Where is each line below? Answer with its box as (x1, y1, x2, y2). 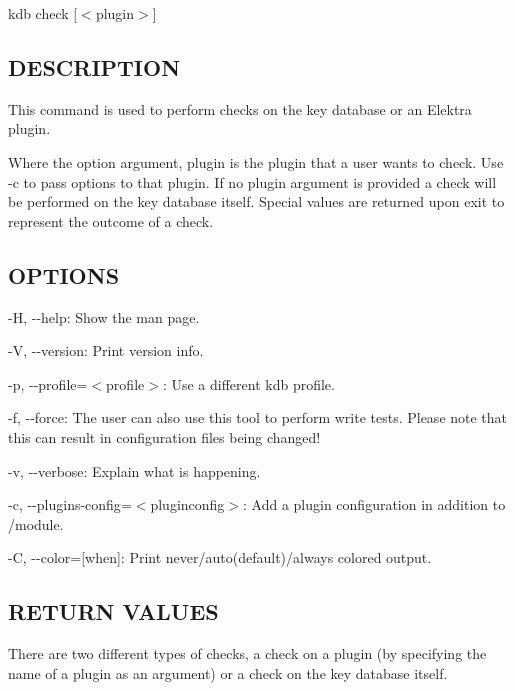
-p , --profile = (8, 373, 88, 394)
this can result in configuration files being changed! (8, 426, 321, 447)
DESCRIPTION (8, 51, 181, 82)
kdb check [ (8, 3, 78, 23)
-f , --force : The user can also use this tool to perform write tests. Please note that (8, 407, 508, 428)
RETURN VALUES (8, 596, 219, 627)
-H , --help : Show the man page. (8, 306, 200, 327)
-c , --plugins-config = (8, 494, 132, 515)
